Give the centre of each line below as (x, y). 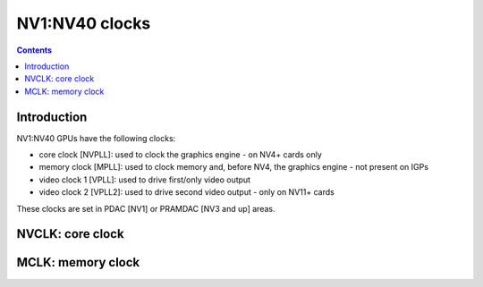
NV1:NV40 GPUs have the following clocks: (96, 138)
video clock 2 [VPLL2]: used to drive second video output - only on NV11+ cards (186, 192)
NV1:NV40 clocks (84, 23)
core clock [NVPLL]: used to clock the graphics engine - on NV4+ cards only (180, 155)
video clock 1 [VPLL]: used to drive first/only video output (144, 180)
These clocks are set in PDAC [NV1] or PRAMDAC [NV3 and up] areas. (146, 208)
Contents (34, 50)
